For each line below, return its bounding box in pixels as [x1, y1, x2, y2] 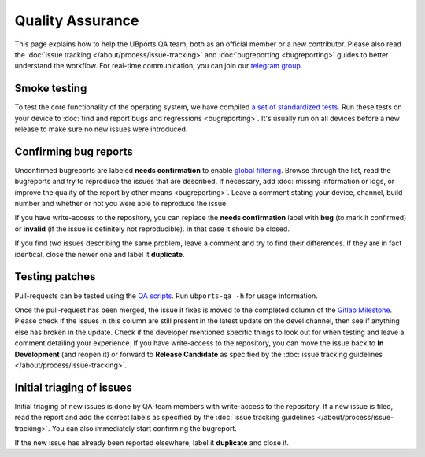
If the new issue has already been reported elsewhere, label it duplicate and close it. [14, 437, 289, 448]
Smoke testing [14, 82, 87, 95]
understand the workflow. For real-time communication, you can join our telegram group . [14, 61, 303, 71]
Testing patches [14, 270, 96, 283]
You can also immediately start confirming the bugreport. [51, 423, 238, 433]
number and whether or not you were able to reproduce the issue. [14, 199, 228, 208]
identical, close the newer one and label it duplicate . [14, 249, 185, 259]
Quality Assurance [14, 12, 139, 29]
